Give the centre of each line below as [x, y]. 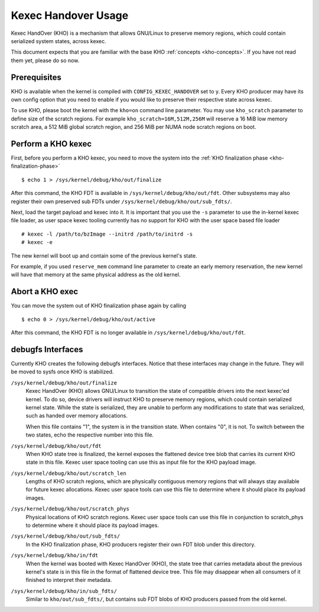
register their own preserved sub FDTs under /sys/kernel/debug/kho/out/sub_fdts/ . [121, 201]
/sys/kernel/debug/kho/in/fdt [55, 556]
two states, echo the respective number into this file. [89, 435]
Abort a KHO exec [45, 292]
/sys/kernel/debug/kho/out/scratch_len [69, 473]
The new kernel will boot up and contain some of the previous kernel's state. [104, 255]
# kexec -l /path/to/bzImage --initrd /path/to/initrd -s [107, 234]
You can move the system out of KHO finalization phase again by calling [98, 306]
